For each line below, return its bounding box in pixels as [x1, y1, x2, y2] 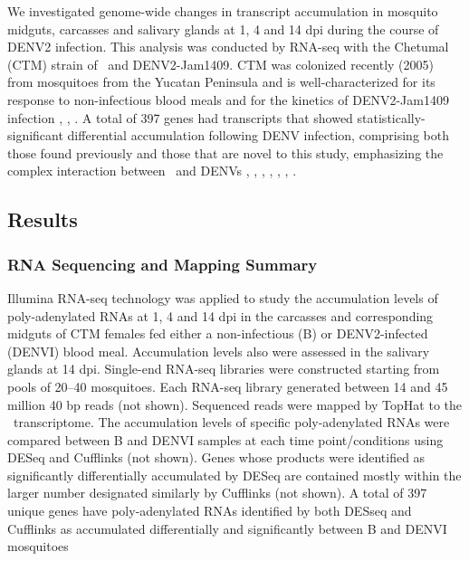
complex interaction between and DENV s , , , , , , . [7, 161, 297, 180]
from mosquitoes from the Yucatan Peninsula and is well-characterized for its [7, 72, 435, 91]
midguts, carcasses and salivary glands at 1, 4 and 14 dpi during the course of [7, 19, 439, 38]
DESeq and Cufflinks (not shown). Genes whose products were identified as [7, 448, 426, 467]
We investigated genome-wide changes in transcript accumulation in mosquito [7, 2, 438, 20]
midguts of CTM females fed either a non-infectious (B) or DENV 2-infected [7, 324, 428, 343]
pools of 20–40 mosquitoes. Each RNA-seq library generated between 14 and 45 [7, 376, 448, 395]
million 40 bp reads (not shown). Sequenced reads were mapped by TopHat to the [7, 395, 463, 414]
